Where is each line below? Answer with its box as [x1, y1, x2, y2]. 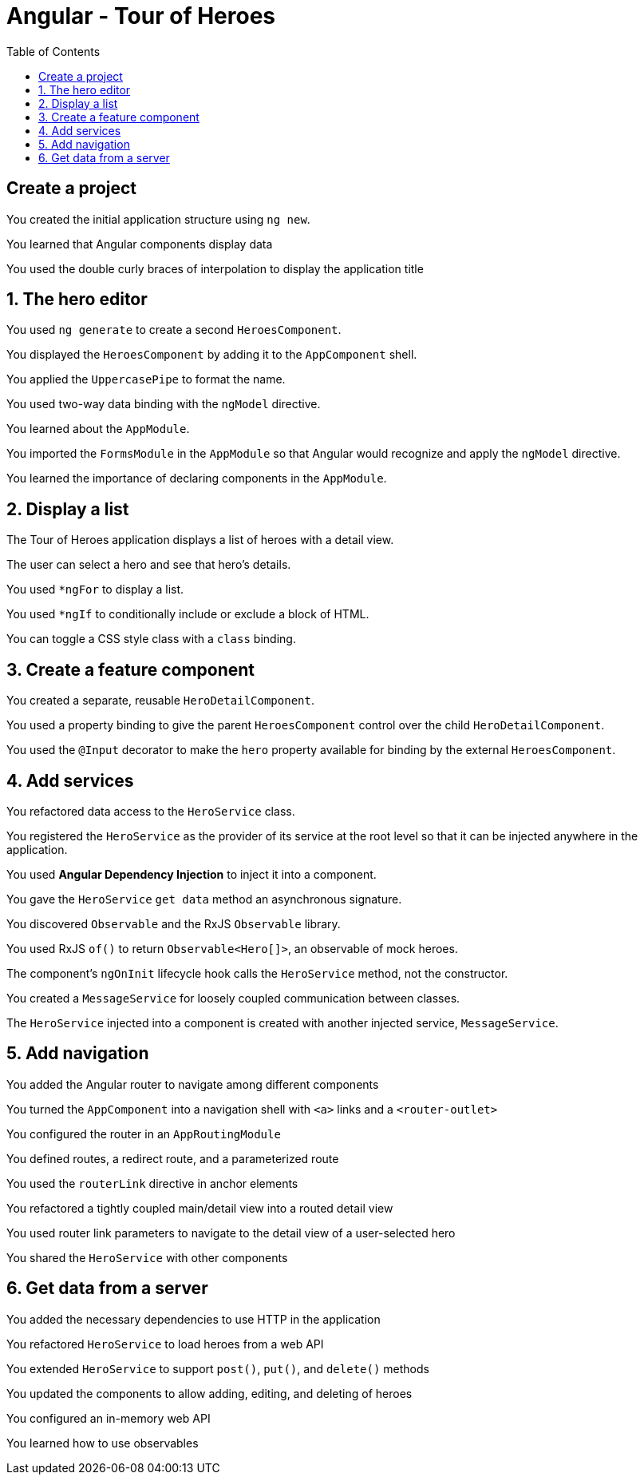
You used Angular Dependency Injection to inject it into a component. [6, 867, 377, 881]
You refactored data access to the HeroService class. [6, 804, 295, 818]
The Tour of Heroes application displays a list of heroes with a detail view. [6, 533, 394, 547]
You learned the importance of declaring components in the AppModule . [6, 471, 387, 486]
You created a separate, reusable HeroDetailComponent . [6, 693, 314, 708]
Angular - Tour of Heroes [6, 2, 275, 30]
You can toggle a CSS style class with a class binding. [6, 632, 296, 646]
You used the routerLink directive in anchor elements [6, 1176, 298, 1190]
